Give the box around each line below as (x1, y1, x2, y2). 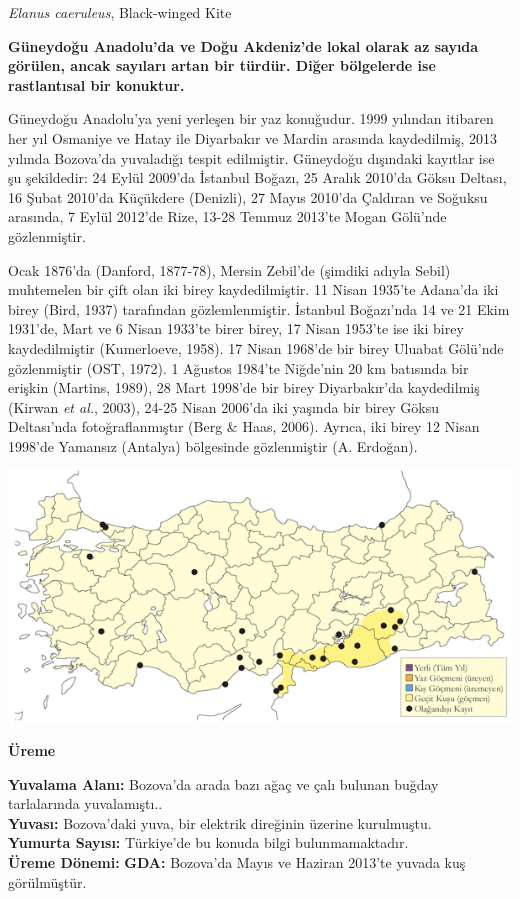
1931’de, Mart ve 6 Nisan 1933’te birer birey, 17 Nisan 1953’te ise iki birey (8, 318, 464, 339)
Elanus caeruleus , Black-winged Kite (8, 2, 232, 22)
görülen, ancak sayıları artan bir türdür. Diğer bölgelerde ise (8, 55, 436, 76)
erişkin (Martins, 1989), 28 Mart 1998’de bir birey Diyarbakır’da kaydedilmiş (8, 377, 480, 398)
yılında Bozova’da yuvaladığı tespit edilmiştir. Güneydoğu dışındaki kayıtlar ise (8, 147, 495, 168)
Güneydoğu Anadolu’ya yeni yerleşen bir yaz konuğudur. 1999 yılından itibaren (8, 108, 494, 129)
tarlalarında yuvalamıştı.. (8, 793, 163, 814)
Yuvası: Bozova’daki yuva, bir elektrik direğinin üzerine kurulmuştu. (8, 812, 432, 833)
